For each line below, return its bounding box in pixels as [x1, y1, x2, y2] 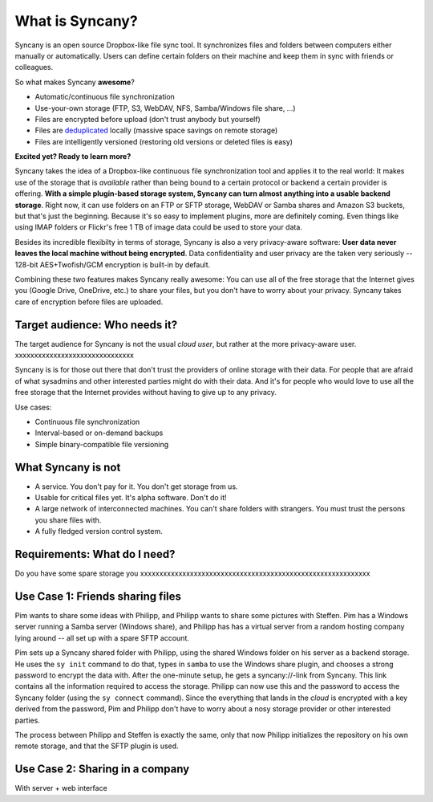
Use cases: [14, 402, 52, 412]
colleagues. [14, 63, 54, 72]
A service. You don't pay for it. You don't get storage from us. [34, 482, 238, 491]
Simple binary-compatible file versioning [34, 439, 169, 449]
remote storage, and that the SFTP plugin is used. [14, 741, 180, 751]
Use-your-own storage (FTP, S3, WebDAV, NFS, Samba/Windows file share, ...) [34, 103, 296, 112]
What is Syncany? [14, 12, 138, 30]
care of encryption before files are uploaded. [14, 297, 164, 307]
